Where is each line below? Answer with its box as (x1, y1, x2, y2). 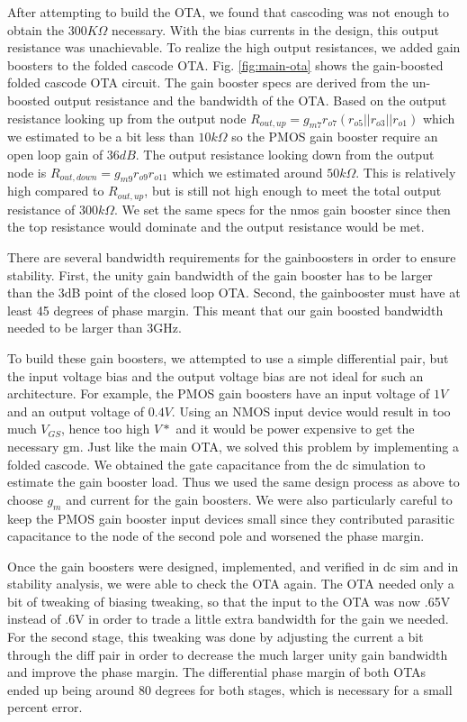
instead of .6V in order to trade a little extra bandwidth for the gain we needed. (7, 609, 449, 628)
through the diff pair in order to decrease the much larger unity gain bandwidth (7, 644, 448, 663)
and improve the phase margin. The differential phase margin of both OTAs (7, 663, 427, 681)
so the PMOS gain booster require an (231, 127, 438, 146)
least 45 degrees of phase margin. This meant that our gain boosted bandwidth (7, 300, 444, 319)
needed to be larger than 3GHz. (7, 318, 182, 337)
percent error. (7, 698, 83, 717)
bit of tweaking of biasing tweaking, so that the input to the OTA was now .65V (7, 591, 451, 610)
